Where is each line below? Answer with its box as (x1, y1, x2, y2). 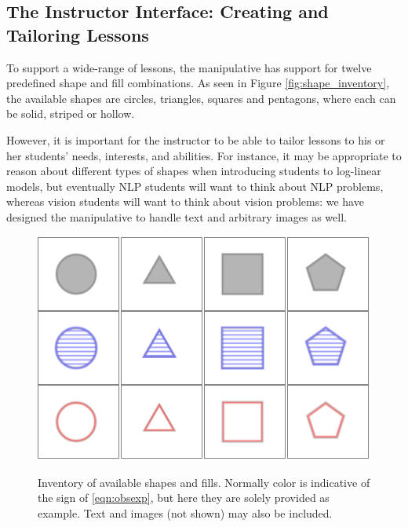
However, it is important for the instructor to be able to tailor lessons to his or (6, 131, 385, 148)
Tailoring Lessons (6, 22, 149, 46)
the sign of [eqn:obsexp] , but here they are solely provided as (38, 489, 330, 506)
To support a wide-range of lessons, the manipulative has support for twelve (6, 59, 372, 75)
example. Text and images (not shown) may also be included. (38, 504, 333, 521)
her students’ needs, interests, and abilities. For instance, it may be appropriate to (6, 147, 402, 163)
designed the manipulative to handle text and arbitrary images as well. (6, 208, 347, 225)
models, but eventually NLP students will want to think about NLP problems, (6, 177, 384, 194)
